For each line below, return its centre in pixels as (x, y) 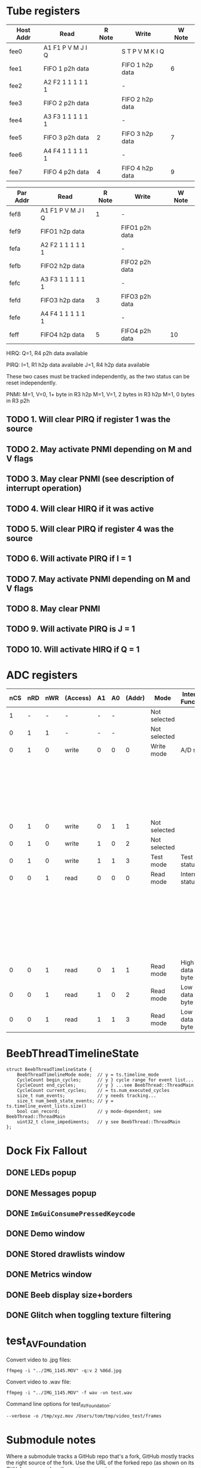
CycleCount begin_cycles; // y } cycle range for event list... (106, 1080)
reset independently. (32, 383)
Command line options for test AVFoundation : (59, 1404)
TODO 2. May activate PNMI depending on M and (99, 449)
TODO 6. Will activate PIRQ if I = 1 (69, 559)
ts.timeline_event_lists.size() (46, 1106)
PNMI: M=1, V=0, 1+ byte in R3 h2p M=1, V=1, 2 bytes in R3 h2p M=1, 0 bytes (100, 394)
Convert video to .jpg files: (39, 1360)
